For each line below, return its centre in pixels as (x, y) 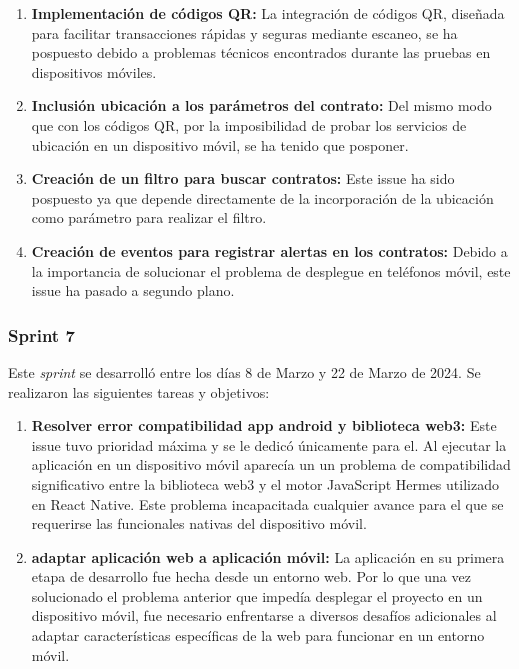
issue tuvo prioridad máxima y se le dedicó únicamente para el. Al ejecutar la (269, 444)
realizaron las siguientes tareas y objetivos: (139, 391)
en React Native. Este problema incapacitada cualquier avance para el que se (267, 503)
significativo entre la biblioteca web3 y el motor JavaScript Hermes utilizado (265, 483)
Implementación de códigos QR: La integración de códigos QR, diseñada (268, 13)
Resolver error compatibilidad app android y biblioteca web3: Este (264, 425)
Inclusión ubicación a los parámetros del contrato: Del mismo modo (261, 105)
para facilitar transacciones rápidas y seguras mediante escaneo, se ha (244, 32)
